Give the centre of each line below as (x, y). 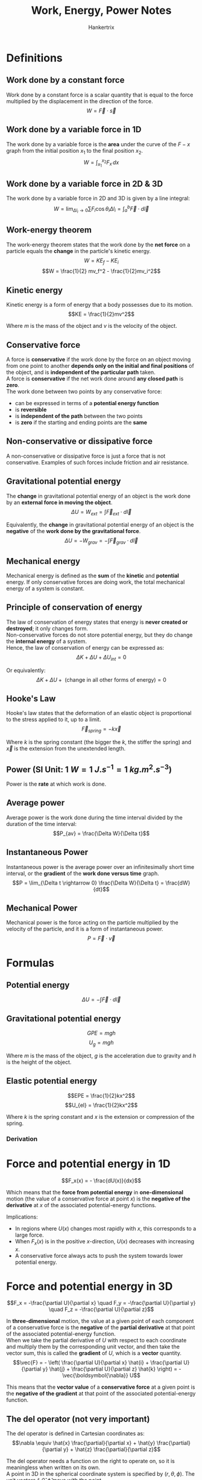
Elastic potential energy (52, 1081)
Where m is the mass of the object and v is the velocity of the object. (92, 326)
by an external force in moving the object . (59, 502)
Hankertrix (101, 27)
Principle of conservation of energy (74, 607)
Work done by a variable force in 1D (74, 130)
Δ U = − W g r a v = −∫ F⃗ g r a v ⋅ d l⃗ (101, 541)
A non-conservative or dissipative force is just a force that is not (86, 456)
